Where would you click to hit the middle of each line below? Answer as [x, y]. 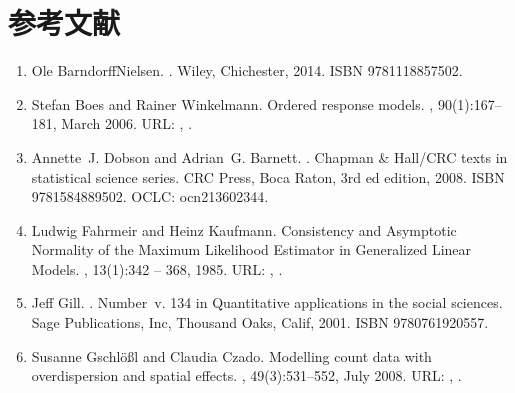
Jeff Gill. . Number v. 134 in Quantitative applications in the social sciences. [267, 302]
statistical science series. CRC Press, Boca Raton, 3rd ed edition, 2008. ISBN [268, 176]
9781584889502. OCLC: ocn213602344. [150, 196]
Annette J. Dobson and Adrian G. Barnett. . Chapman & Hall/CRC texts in [269, 156]
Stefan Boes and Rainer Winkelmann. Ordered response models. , [232, 103]
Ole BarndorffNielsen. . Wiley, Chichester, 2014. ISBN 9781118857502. [247, 70]
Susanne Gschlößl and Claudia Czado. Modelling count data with [231, 355]
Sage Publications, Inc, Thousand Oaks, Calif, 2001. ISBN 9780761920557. [260, 322]
